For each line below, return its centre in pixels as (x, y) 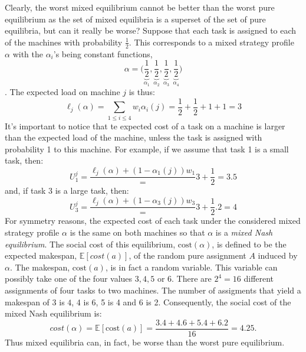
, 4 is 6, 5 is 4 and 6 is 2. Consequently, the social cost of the (181, 302)
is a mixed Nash (244, 232)
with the (28, 53)
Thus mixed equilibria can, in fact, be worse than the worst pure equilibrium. (145, 342)
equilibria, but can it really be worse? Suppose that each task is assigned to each (151, 30)
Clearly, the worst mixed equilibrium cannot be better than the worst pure (140, 7)
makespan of (27, 302)
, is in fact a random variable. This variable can (191, 267)
